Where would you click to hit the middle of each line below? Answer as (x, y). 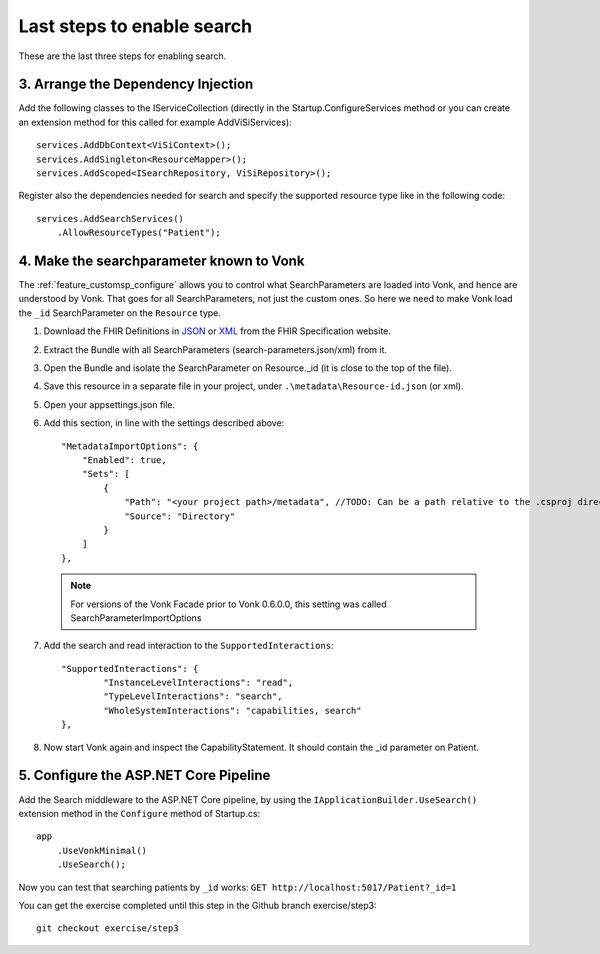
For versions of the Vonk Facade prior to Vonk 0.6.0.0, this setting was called (228, 604)
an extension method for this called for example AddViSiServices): (155, 122)
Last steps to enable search (135, 26)
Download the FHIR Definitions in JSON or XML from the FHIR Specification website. (217, 331)
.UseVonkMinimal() (102, 850)
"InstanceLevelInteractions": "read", (198, 683)
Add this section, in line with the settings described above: (164, 423)
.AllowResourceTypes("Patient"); (139, 233)
